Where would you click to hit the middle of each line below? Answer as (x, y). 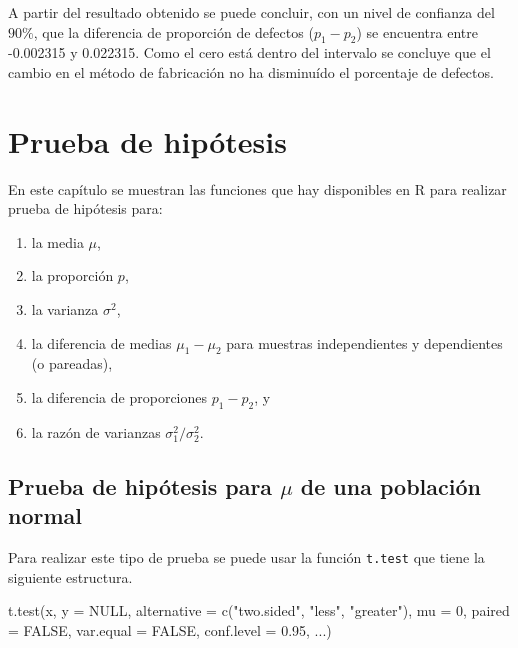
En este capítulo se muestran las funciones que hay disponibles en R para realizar (257, 188)
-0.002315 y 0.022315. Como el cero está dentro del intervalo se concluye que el (249, 52)
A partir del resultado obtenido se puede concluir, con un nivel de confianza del (251, 12)
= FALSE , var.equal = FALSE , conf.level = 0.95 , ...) (170, 629)
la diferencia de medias (101, 342)
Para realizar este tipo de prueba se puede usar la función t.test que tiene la (246, 557)
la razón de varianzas (96, 431)
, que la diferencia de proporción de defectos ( (173, 31)
